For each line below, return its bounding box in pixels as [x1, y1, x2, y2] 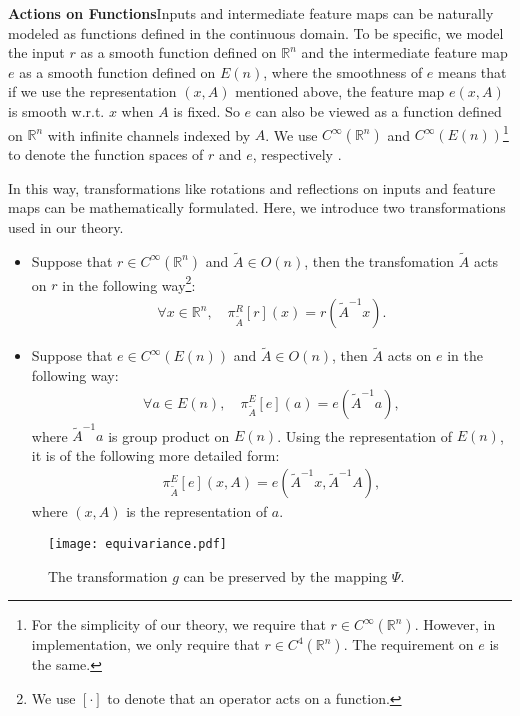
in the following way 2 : [62, 271, 196, 295]
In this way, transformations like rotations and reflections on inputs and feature [8, 177, 496, 198]
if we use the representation [8, 81, 177, 102]
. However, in [414, 614, 496, 635]
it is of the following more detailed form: [31, 444, 280, 465]
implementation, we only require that [31, 634, 260, 655]
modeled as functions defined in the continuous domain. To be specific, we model [8, 22, 504, 43]
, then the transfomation [304, 250, 455, 271]
